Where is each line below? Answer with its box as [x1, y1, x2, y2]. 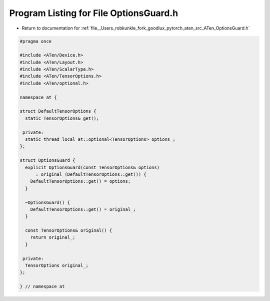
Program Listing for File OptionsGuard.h [9, 8, 178, 19]
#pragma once [19, 38, 52, 44]
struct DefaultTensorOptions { [19, 108, 97, 114]
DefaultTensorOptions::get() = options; [30, 178, 131, 184]
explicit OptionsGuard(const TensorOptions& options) [25, 164, 160, 170]
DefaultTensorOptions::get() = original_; [30, 206, 136, 212]
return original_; [30, 234, 75, 240]
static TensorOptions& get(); [25, 115, 99, 121]
